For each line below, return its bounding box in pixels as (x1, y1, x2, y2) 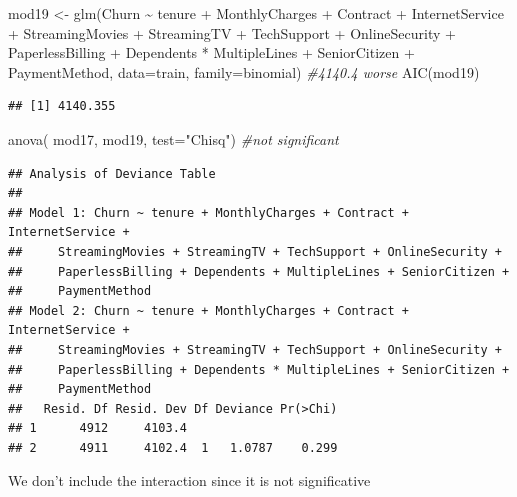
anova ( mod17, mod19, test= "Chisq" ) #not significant (8, 128, 339, 149)
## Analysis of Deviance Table (8, 166, 216, 181)
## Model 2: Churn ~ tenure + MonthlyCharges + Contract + (8, 303, 409, 318)
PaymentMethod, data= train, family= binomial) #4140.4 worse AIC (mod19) (8, 61, 480, 82)
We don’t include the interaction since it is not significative (8, 470, 371, 491)
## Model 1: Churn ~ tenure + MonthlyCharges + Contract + (8, 205, 409, 220)
